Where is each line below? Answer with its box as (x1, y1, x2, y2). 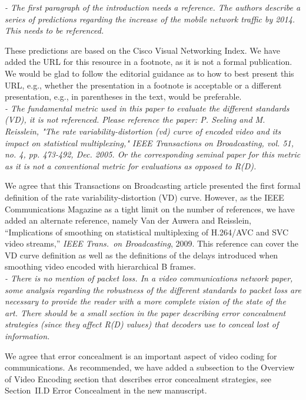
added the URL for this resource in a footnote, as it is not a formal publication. (5, 55, 292, 68)
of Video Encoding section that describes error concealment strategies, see (5, 372, 272, 385)
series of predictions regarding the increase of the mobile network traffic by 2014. (5, 12, 295, 25)
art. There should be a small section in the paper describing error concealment (5, 306, 286, 319)
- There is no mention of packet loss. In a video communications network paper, (5, 272, 293, 284)
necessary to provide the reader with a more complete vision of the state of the (5, 295, 286, 307)
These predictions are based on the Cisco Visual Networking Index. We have (5, 44, 280, 56)
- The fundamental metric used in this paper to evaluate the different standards (5, 101, 290, 114)
